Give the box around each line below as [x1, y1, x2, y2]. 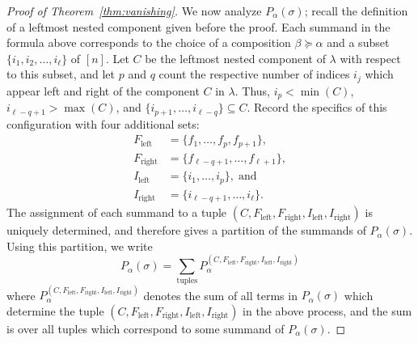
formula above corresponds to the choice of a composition [6, 34, 291, 51]
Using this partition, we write [6, 237, 153, 254]
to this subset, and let [6, 66, 116, 83]
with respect [340, 49, 401, 66]
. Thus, [234, 82, 270, 99]
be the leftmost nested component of [145, 49, 326, 66]
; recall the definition [304, 2, 408, 19]
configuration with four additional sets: [6, 115, 200, 132]
